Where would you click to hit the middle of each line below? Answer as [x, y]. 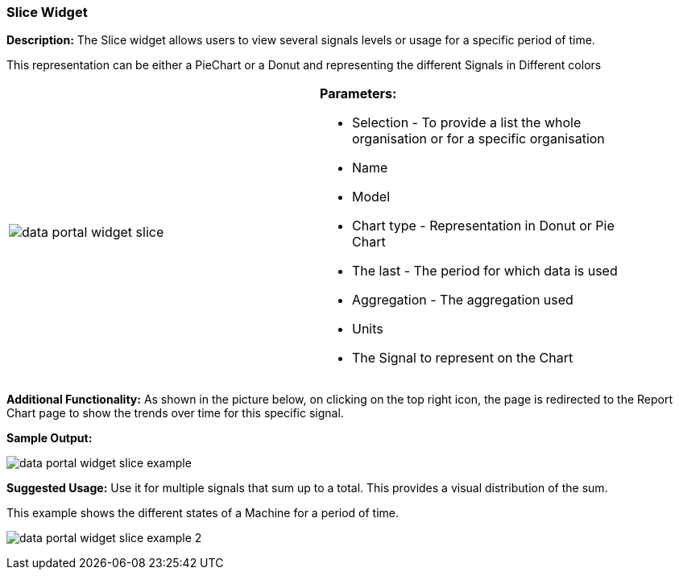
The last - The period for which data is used [485, 271]
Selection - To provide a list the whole [467, 123]
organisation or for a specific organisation [478, 139]
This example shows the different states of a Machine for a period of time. [203, 513]
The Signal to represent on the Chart [463, 358]
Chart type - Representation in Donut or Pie [483, 226]
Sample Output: [50, 438]
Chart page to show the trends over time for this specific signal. [175, 413]
